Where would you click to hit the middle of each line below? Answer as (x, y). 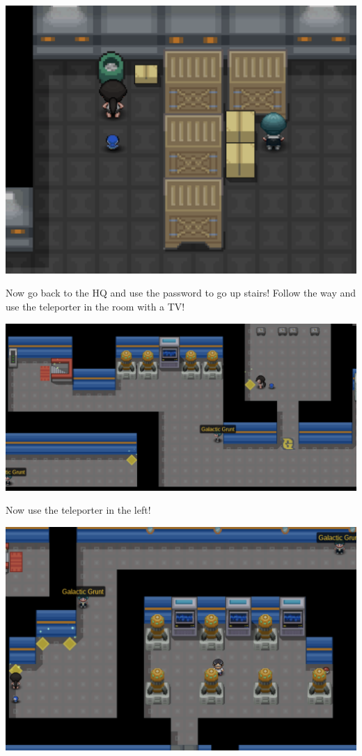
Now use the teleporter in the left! (78, 510)
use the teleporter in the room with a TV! (95, 307)
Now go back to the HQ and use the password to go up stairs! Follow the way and (181, 293)
